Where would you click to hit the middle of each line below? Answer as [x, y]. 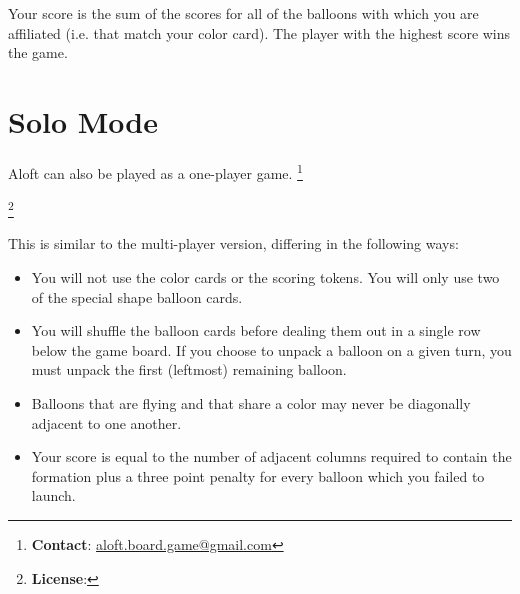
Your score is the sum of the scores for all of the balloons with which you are [243, 13]
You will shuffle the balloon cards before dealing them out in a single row [256, 330]
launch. [53, 495]
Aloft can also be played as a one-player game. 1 [155, 171]
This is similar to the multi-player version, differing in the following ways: [233, 243]
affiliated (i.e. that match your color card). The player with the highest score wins [259, 32]
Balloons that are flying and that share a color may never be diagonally [251, 402]
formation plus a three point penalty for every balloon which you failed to [258, 475]
